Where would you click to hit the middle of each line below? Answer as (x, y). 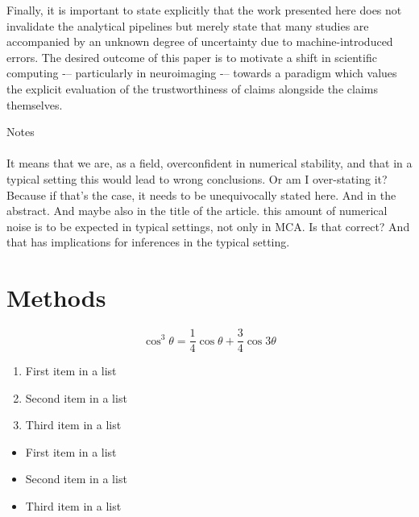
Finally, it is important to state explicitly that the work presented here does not (204, 10)
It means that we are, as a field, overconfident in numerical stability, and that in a (209, 163)
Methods (56, 298)
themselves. (35, 104)
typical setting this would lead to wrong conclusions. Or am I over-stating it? (197, 178)
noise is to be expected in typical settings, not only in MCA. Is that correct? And (208, 226)
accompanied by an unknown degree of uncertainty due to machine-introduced (200, 41)
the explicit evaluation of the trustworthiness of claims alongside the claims (192, 88)
